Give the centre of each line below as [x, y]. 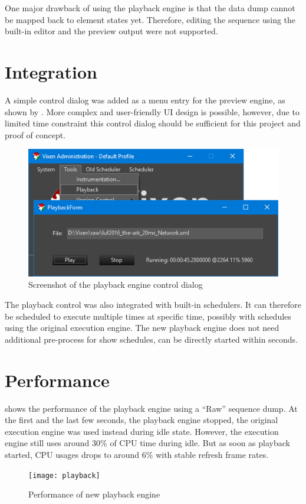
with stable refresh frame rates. [212, 454]
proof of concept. [35, 134]
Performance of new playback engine [94, 494]
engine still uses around [47, 443]
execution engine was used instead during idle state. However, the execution [142, 431]
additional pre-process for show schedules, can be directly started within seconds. [152, 339]
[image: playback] [64, 475]
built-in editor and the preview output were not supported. [111, 31]
